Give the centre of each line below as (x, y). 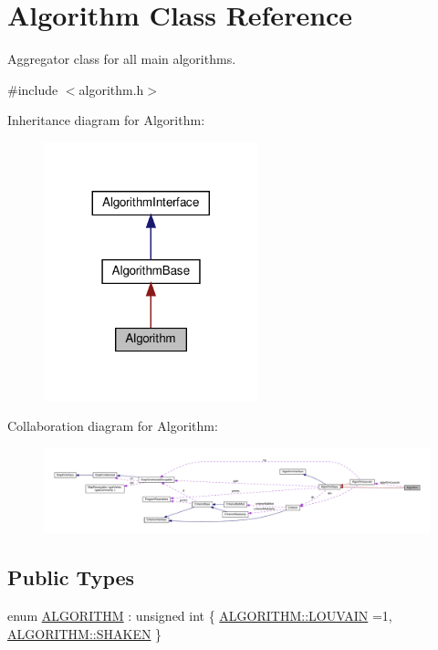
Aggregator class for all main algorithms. (122, 59)
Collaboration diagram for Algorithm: (113, 426)
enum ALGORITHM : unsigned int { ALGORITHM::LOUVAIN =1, (200, 616)
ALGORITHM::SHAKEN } (85, 633)
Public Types (71, 577)
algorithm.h (111, 89)
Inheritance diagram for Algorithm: (106, 120)
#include (33, 89)
